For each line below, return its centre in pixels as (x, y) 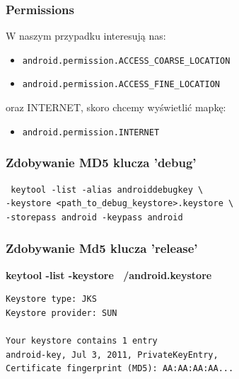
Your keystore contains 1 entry (82, 340)
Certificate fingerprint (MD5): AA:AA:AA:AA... (120, 369)
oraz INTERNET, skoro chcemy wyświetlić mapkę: (116, 107)
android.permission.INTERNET (91, 132)
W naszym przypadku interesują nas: (86, 36)
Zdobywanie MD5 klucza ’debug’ (101, 163)
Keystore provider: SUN (62, 313)
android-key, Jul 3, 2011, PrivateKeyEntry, (112, 355)
